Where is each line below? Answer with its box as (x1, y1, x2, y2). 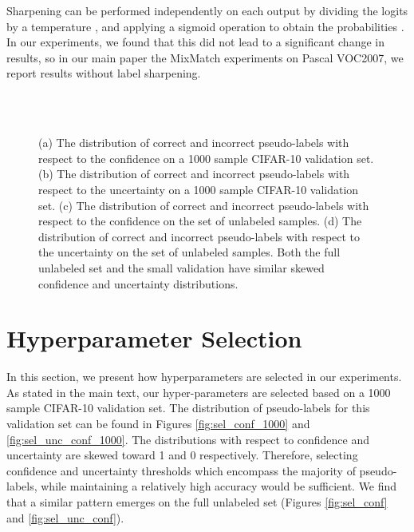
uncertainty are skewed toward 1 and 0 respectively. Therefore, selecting (6, 447, 358, 463)
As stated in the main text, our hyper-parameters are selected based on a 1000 (6, 383, 391, 400)
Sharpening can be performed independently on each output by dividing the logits (6, 2, 408, 18)
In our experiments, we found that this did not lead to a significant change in (6, 34, 384, 50)
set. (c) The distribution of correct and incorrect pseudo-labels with (38, 197, 369, 213)
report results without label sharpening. (6, 65, 201, 81)
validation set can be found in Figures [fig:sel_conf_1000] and (6, 415, 310, 431)
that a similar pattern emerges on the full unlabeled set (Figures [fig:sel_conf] (6, 493, 388, 510)
